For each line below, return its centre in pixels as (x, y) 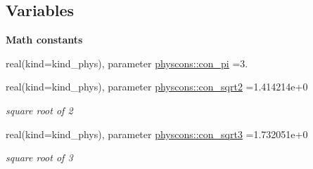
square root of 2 (39, 110)
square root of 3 (39, 157)
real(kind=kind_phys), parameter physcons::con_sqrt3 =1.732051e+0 (157, 134)
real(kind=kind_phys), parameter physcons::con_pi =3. (127, 63)
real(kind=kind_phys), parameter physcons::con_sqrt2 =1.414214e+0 (157, 87)
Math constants (44, 40)
